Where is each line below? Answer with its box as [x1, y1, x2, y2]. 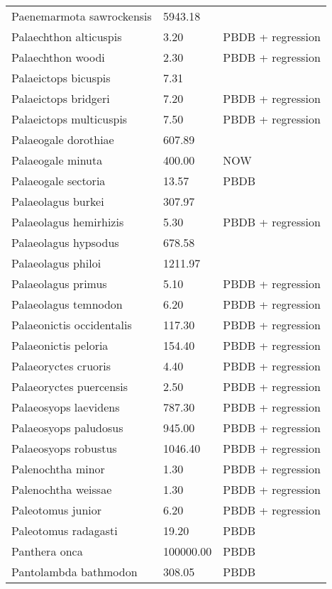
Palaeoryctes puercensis [11, 378, 128, 395]
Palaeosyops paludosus [11, 419, 123, 436]
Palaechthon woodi [11, 49, 105, 65]
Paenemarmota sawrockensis [11, 8, 152, 24]
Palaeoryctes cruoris [11, 358, 111, 374]
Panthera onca [11, 543, 83, 559]
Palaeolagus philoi [11, 255, 101, 271]
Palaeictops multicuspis [11, 111, 128, 127]
